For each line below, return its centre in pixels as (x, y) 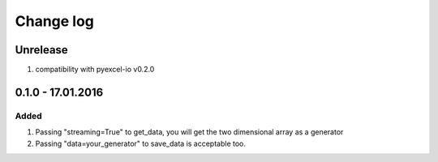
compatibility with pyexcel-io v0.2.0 (95, 70)
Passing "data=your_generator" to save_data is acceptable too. (141, 143)
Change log (55, 21)
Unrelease (41, 50)
